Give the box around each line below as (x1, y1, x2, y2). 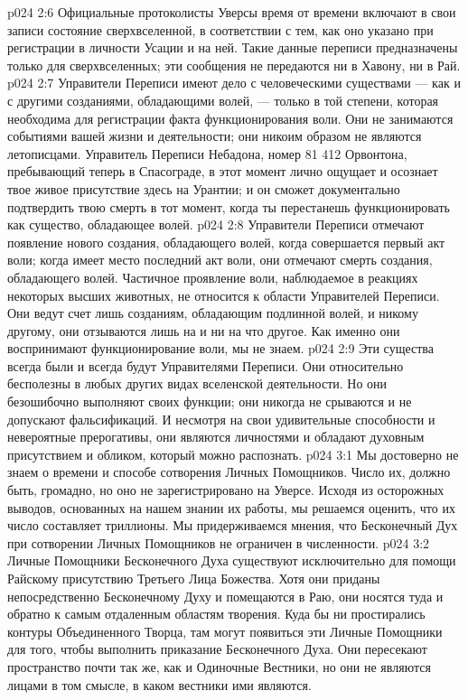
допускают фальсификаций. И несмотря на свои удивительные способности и (7, 409, 435, 428)
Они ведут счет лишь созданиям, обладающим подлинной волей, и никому (7, 303, 418, 322)
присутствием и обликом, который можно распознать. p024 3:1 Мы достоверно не (7, 444, 459, 463)
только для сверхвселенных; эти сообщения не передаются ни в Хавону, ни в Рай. (7, 55, 461, 74)
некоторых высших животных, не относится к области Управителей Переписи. (7, 285, 440, 304)
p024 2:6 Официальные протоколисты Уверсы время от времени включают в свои (7, 3, 456, 21)
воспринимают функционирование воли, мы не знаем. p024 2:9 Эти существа (7, 339, 434, 358)
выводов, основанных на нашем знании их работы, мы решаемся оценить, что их (7, 498, 455, 517)
